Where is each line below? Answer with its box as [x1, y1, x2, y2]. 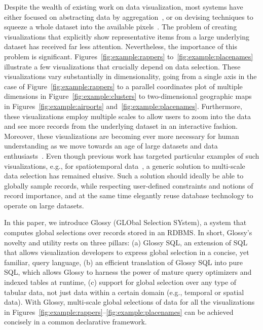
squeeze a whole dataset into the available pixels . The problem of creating [4, 21, 237, 32]
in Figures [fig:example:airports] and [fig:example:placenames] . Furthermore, [4, 100, 242, 111]
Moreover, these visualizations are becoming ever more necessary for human [4, 130, 239, 141]
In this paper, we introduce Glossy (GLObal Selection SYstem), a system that [4, 217, 247, 228]
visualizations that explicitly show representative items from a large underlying [4, 31, 249, 42]
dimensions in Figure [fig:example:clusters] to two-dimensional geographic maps [4, 91, 252, 101]
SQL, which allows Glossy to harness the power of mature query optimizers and [4, 267, 252, 277]
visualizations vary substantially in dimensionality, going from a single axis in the [4, 71, 257, 82]
